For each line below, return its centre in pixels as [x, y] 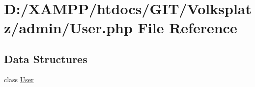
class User [19, 79]
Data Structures [46, 58]
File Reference [187, 28]
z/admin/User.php [68, 28]
